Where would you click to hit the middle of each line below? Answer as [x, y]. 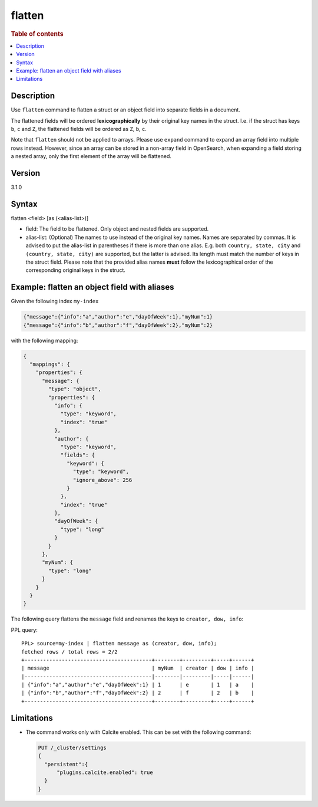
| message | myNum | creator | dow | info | [138, 668]
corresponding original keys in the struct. [76, 270]
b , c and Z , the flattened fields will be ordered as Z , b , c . [79, 129]
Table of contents [37, 34]
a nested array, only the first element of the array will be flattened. [91, 156]
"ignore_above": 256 [102, 480]
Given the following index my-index [55, 301]
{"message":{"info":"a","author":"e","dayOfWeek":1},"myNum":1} [118, 317]
